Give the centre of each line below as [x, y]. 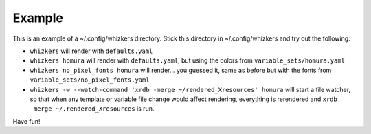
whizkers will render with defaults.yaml [91, 51]
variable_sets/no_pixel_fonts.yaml [90, 80]
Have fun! [26, 121]
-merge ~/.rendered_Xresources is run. [92, 109]
